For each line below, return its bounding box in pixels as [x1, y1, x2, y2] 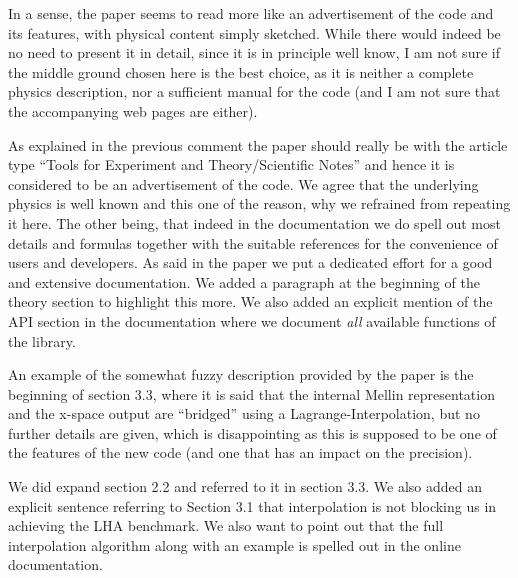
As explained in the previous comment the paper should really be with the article [8, 134, 508, 155]
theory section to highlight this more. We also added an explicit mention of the [8, 291, 493, 312]
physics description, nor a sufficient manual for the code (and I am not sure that [8, 81, 501, 102]
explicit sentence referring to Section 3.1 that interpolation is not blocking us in [8, 495, 497, 516]
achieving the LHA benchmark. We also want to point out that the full [8, 515, 444, 536]
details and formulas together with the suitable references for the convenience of [8, 232, 498, 253]
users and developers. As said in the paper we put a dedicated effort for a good [8, 252, 493, 273]
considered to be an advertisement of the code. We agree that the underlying [8, 173, 479, 194]
